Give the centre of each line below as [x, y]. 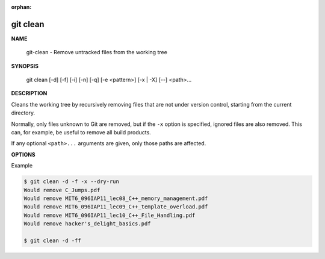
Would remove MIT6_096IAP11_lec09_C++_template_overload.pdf [116, 207]
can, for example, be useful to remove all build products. [81, 133]
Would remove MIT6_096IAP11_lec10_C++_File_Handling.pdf [110, 215]
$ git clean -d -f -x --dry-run [72, 182]
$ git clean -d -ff [52, 240]
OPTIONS [23, 154]
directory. [23, 113]
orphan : [21, 7]
